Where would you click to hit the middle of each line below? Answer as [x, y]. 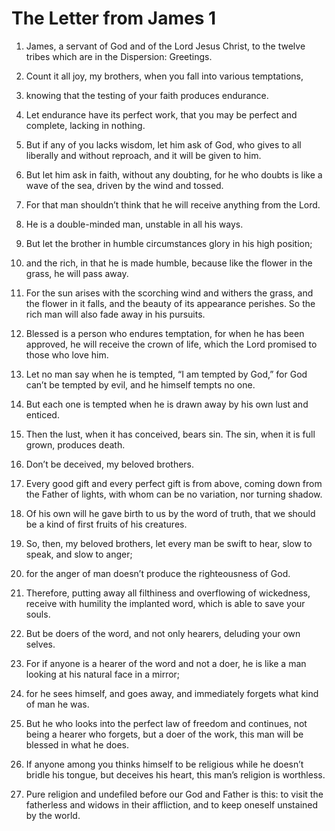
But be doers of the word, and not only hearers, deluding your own [163, 633]
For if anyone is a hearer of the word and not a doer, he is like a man [166, 663]
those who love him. [67, 354]
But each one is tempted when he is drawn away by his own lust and [167, 404]
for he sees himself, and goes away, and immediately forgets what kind [172, 693]
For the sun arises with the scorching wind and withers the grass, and [169, 293]
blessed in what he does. [77, 744]
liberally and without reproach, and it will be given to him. [143, 155]
